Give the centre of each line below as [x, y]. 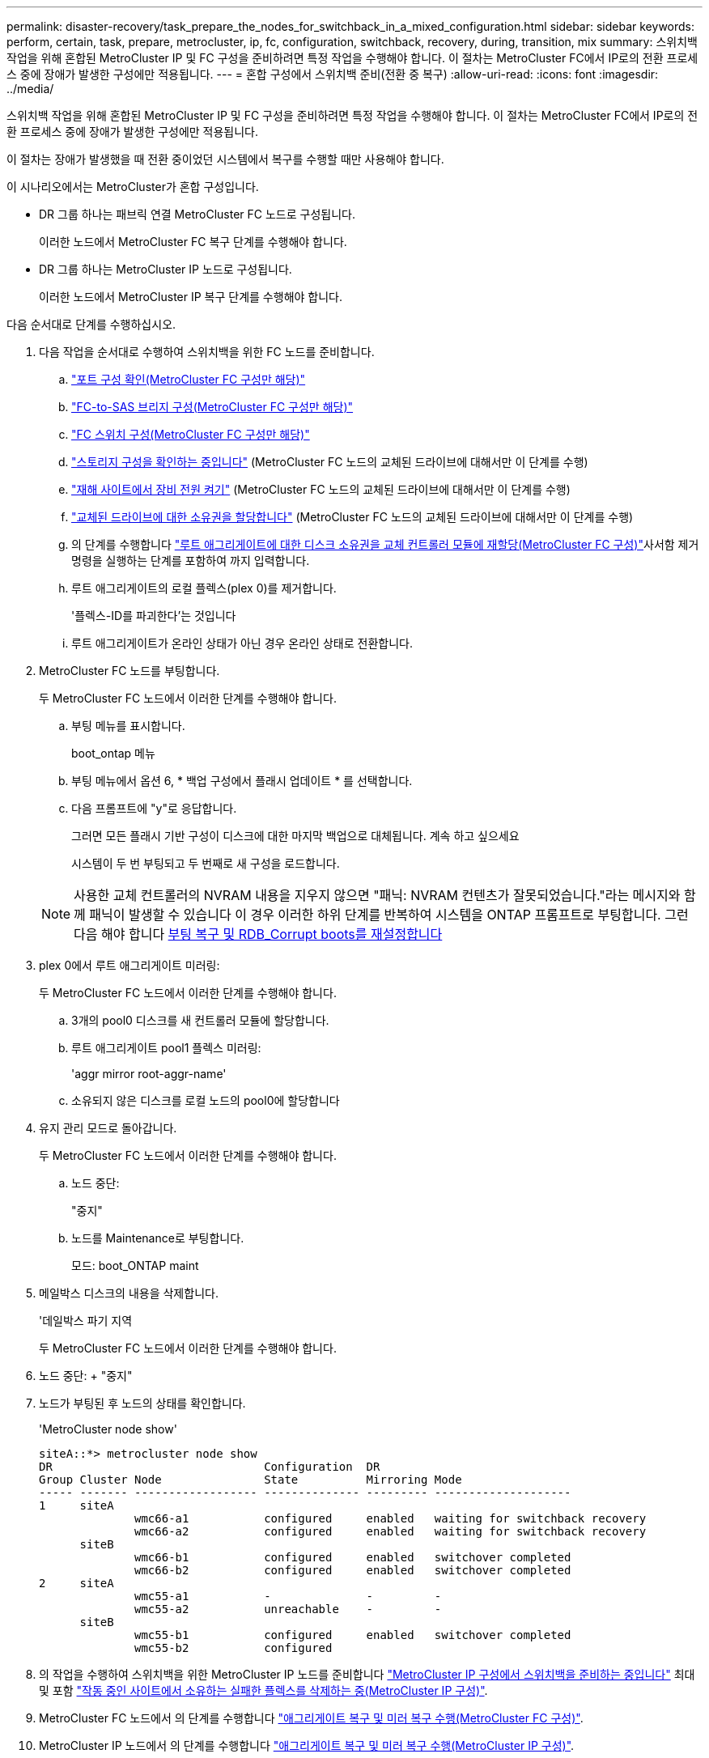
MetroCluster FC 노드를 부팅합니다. [129, 671]
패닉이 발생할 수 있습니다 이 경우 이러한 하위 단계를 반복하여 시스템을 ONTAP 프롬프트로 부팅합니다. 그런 [389, 915]
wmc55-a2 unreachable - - [288, 1609]
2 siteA [76, 1583]
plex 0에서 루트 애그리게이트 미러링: [129, 965]
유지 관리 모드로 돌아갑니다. [108, 1128]
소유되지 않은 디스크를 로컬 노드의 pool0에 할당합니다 [206, 1100]
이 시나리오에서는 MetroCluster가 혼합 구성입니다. [133, 187]
